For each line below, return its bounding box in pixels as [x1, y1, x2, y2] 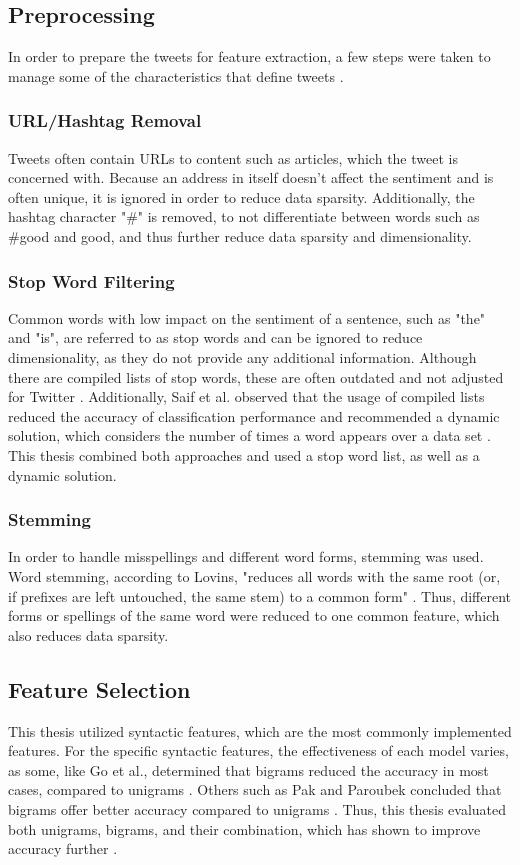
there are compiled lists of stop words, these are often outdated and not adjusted [8, 366, 504, 387]
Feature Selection [8, 673, 191, 704]
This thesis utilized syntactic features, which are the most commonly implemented [8, 720, 512, 741]
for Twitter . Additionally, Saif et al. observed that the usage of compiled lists [8, 386, 485, 407]
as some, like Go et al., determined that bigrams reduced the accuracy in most [8, 759, 489, 780]
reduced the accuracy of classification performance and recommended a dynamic [8, 405, 500, 426]
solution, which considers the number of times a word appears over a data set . [8, 425, 491, 446]
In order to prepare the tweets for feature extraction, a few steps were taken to [8, 46, 491, 67]
